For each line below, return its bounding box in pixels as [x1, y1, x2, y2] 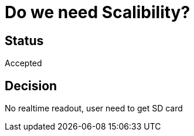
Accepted [5, 58, 42, 69]
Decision [5, 78, 57, 93]
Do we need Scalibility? [5, 2, 190, 22]
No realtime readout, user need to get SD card [5, 103, 183, 114]
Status [5, 33, 44, 48]
